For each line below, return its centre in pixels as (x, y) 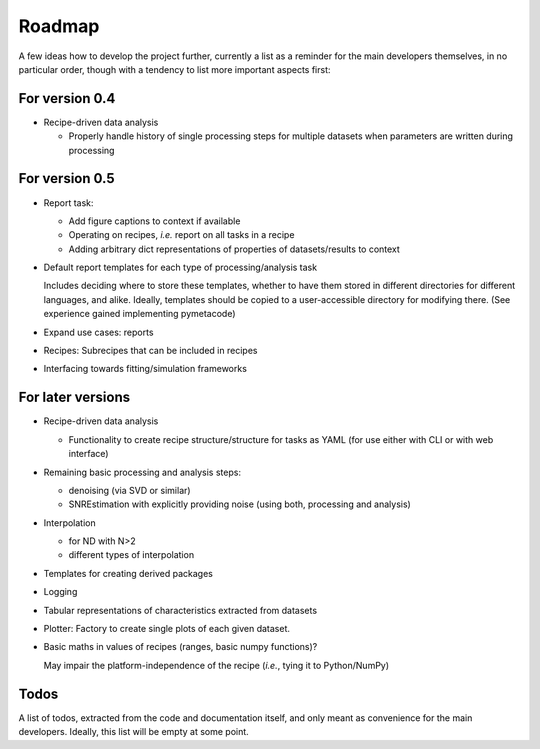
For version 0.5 (66, 178)
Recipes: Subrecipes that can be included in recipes (150, 351)
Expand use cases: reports (98, 332)
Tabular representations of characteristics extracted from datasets (180, 610)
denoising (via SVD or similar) (129, 490)
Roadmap (59, 26)
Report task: (68, 202)
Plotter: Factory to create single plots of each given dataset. (166, 629)
